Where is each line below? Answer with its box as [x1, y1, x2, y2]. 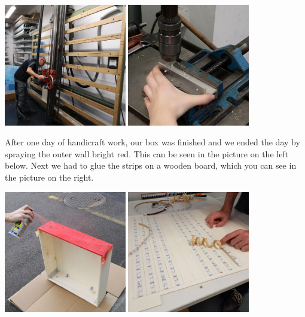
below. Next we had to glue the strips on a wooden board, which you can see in [5, 159, 297, 172]
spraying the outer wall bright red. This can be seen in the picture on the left [5, 147, 289, 160]
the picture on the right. [5, 170, 94, 183]
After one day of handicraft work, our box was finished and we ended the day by [5, 136, 300, 148]
